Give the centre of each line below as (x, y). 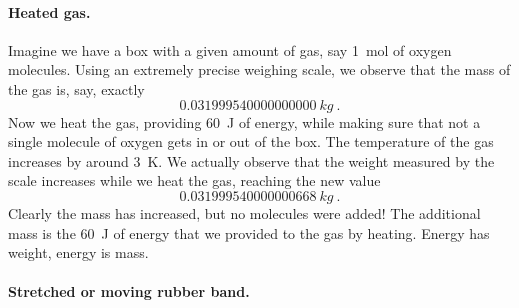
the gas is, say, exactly (76, 88)
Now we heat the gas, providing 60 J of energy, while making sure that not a (244, 121)
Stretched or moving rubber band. (129, 291)
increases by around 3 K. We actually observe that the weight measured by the (251, 160)
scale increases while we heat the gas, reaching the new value (194, 180)
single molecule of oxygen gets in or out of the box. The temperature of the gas (251, 141)
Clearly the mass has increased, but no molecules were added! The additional (244, 212)
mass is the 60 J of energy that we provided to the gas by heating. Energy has (249, 232)
